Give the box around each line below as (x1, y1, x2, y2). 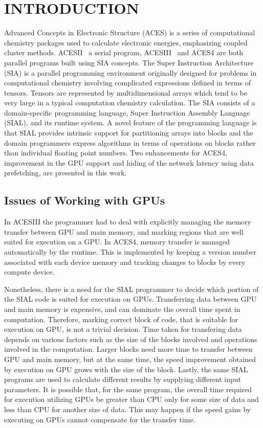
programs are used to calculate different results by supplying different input (4, 374, 242, 385)
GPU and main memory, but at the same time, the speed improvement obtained (4, 353, 256, 364)
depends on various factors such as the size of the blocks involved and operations (4, 333, 257, 344)
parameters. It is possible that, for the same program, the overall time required (4, 384, 252, 394)
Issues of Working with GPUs (4, 192, 165, 208)
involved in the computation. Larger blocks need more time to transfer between (4, 344, 253, 354)
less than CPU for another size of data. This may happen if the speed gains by (4, 403, 251, 414)
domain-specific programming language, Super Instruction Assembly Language (4, 107, 250, 118)
